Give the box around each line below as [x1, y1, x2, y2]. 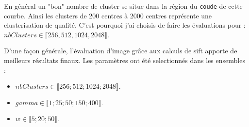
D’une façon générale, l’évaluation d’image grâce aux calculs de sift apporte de [4, 46, 237, 56]
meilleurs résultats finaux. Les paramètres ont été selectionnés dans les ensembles [4, 55, 245, 65]
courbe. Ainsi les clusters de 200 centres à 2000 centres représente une [4, 10, 212, 20]
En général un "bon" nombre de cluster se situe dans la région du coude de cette [4, 1, 243, 11]
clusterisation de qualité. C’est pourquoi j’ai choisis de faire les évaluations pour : [4, 20, 246, 30]
